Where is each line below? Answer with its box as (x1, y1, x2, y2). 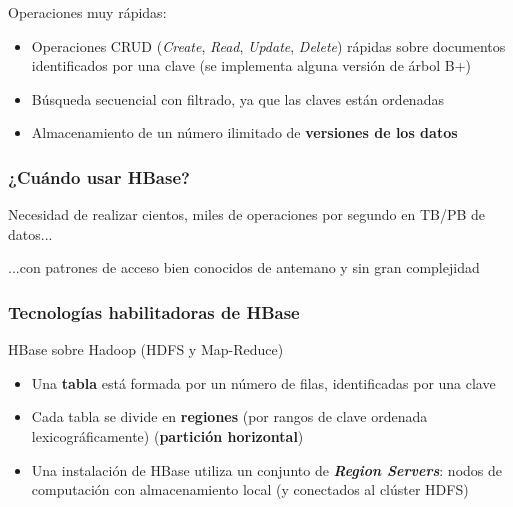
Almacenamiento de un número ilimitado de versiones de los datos (31, 122, 458, 143)
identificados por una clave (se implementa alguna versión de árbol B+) (31, 55, 472, 76)
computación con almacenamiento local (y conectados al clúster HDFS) (31, 479, 469, 500)
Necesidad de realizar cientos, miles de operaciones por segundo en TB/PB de (8, 204, 486, 225)
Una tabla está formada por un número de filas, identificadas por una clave (31, 372, 496, 393)
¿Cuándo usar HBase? (8, 164, 190, 189)
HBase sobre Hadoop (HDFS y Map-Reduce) (8, 339, 284, 360)
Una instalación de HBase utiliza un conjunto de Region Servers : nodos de (31, 459, 502, 480)
